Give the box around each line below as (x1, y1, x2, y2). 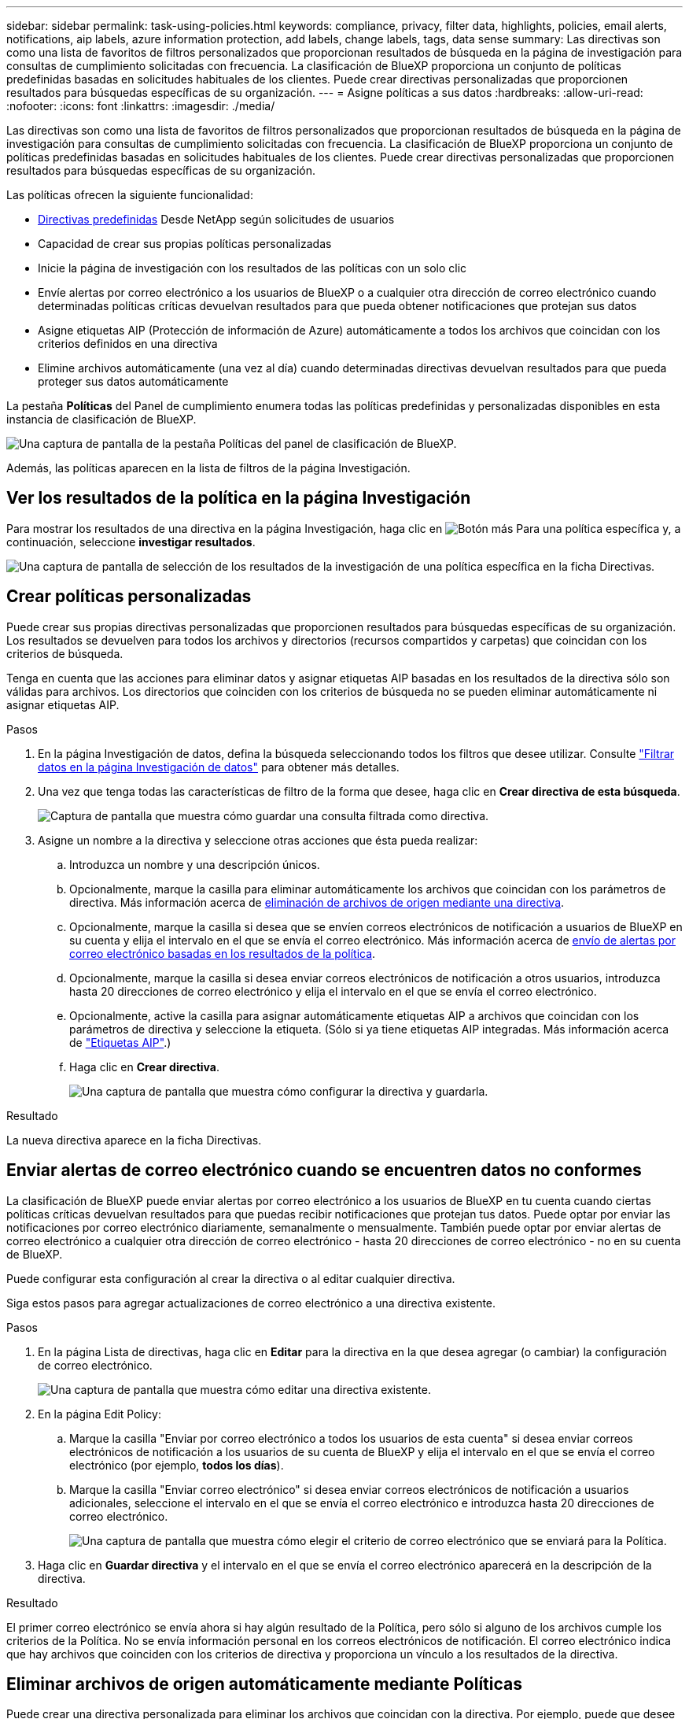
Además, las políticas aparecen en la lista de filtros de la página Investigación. (6, 461, 411, 475)
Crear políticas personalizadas (6, 586, 252, 607)
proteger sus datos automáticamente (38, 375, 229, 388)
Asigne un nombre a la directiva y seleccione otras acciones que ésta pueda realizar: (38, 833, 478, 847)
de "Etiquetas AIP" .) (69, 1035, 171, 1049)
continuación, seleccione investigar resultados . (6, 534, 256, 549)
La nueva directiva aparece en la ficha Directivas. (6, 1133, 262, 1147)
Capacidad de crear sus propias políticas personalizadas (38, 237, 332, 250)
